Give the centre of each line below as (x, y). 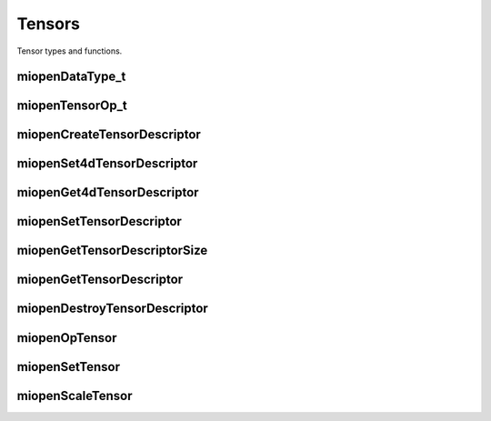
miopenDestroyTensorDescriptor (112, 309)
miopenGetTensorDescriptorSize (112, 251)
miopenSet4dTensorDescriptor (107, 164)
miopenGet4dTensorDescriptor (108, 192)
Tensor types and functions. (70, 51)
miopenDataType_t (71, 77)
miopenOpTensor (67, 338)
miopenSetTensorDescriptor (99, 221)
